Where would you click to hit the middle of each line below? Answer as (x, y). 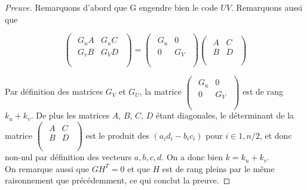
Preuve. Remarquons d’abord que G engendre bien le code (111, 7)
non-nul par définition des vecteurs (68, 157)
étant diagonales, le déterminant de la (225, 115)
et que (139, 168)
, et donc (276, 135)
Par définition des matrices (54, 91)
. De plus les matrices (70, 115)
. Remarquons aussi (267, 7)
